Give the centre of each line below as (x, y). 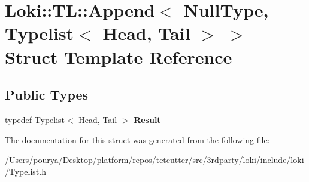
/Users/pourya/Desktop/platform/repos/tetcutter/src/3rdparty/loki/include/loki (154, 160)
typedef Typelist (35, 119)
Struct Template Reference (119, 56)
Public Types (47, 95)
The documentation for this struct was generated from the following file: (137, 139)
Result (147, 119)
